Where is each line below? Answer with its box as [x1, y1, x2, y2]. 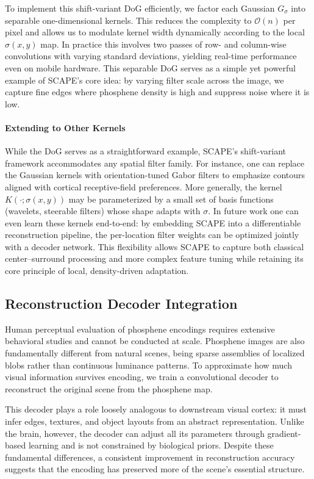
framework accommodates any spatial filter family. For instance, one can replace [5, 156, 304, 169]
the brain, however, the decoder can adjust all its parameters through [5, 427, 265, 439]
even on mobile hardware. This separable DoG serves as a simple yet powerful [5, 61, 296, 74]
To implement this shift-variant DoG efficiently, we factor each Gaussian [5, 2, 275, 14]
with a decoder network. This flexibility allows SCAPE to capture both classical [5, 240, 304, 253]
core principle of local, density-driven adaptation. [5, 264, 189, 277]
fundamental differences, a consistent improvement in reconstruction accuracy [5, 450, 295, 463]
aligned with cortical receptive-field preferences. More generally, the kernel [5, 180, 282, 193]
